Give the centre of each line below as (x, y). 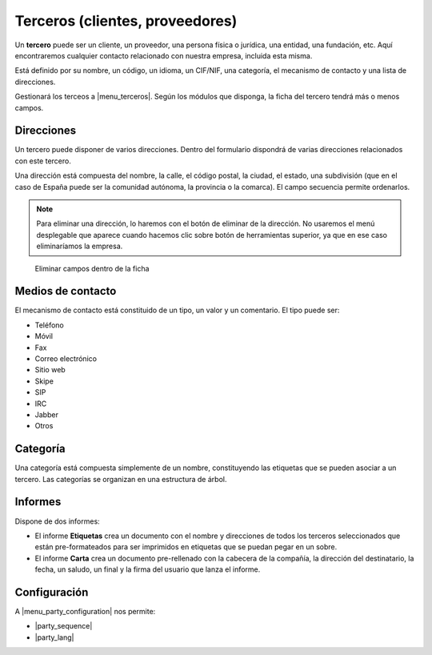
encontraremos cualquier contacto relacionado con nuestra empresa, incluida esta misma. (164, 55)
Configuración (52, 592)
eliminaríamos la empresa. (80, 246)
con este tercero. (43, 161)
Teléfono (49, 325)
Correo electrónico (66, 359)
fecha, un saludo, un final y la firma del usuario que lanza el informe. (148, 569)
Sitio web (50, 370)
